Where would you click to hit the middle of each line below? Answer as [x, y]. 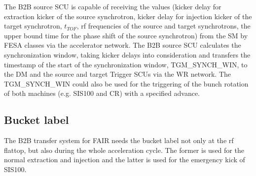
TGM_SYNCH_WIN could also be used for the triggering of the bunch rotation [126, 83]
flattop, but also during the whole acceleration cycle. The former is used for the [124, 150]
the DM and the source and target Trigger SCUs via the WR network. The [117, 74]
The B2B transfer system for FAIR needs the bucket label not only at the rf [119, 140]
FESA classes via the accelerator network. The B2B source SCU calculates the [123, 45]
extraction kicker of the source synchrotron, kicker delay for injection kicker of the [128, 16]
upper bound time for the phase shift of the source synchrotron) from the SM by [126, 35]
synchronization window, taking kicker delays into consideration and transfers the [127, 54]
